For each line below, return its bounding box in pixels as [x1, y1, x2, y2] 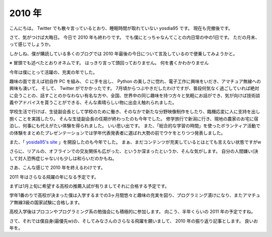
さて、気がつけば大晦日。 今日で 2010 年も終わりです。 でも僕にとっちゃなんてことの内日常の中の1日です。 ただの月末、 [9, 34, 260, 40]
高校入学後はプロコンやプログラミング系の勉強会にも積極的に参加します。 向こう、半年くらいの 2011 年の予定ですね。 [9, 209, 256, 215]
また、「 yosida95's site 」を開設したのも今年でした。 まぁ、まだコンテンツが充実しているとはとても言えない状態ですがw [9, 139, 261, 145]
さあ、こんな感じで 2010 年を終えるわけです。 [9, 165, 105, 171]
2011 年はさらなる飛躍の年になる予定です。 [9, 174, 99, 180]
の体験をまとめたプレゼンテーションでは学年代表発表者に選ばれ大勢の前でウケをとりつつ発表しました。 [9, 130, 226, 136]
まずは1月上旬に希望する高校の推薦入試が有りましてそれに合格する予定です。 [9, 183, 170, 189]
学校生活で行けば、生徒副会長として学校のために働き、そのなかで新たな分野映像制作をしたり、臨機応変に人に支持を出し [9, 109, 260, 115]
